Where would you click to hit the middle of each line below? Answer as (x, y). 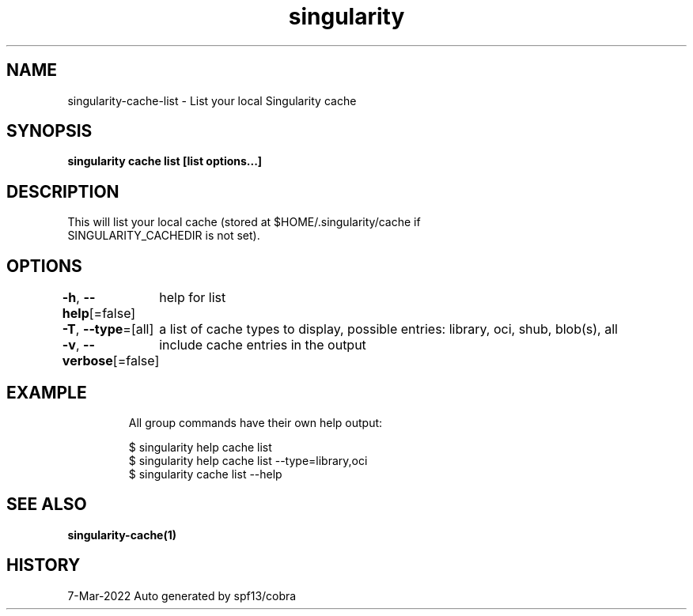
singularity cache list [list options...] (165, 161)
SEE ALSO (47, 505)
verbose (87, 361)
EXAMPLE (47, 392)
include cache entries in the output (263, 345)
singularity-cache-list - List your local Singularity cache (212, 100)
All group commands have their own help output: (256, 422)
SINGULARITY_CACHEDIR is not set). (164, 236)
